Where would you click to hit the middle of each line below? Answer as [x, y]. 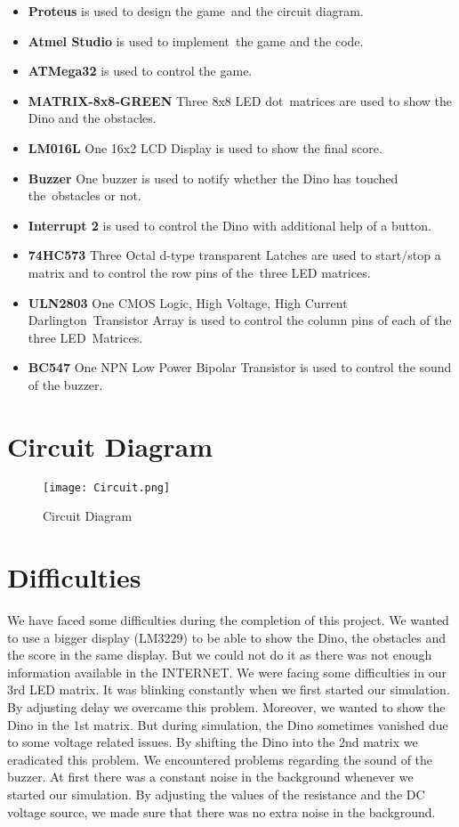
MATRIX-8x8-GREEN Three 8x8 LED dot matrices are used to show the [240, 100]
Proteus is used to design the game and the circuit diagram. [196, 11]
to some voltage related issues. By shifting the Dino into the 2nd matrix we [213, 742]
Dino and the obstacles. [92, 118]
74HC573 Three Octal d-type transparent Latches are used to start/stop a [234, 255]
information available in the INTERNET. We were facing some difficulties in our [227, 672]
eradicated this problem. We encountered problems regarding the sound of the [220, 759]
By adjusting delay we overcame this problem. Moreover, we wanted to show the [226, 706]
